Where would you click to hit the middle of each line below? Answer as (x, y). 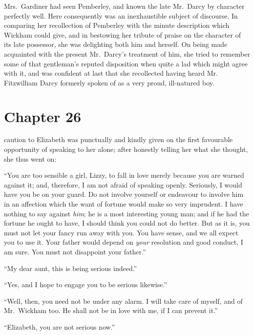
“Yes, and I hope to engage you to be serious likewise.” (85, 284)
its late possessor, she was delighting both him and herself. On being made (116, 44)
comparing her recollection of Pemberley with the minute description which (117, 25)
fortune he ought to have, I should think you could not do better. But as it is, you (127, 223)
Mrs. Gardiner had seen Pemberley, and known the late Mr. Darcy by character (124, 6)
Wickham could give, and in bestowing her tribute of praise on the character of (122, 34)
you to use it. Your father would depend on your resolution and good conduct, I (124, 242)
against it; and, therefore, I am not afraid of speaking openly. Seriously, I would (123, 184)
